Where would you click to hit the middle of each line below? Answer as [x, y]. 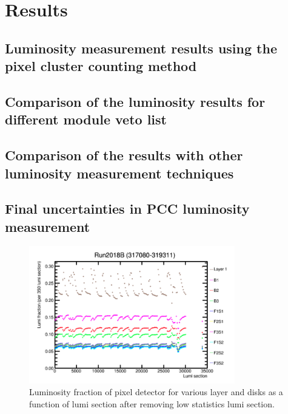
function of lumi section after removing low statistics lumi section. [152, 404]
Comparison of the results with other [124, 155]
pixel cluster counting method [101, 66]
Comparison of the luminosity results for [135, 101]
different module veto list [86, 119]
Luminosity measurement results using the [141, 48]
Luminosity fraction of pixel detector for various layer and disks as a [156, 392]
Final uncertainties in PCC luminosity [127, 209]
